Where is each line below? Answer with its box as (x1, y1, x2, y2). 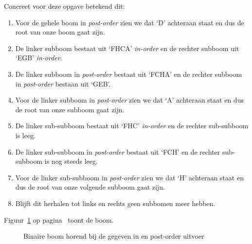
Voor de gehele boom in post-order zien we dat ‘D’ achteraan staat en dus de (15, 17, 244, 27)
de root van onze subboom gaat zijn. (15, 104, 125, 114)
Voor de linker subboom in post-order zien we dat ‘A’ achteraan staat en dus (15, 95, 244, 105)
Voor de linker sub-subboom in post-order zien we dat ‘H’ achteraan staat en (15, 172, 244, 182)
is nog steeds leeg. (44, 156, 98, 166)
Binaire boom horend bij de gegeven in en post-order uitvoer (23, 231, 204, 241)
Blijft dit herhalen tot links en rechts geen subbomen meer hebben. (15, 198, 216, 208)
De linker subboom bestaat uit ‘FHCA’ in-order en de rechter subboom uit (15, 43, 239, 53)
